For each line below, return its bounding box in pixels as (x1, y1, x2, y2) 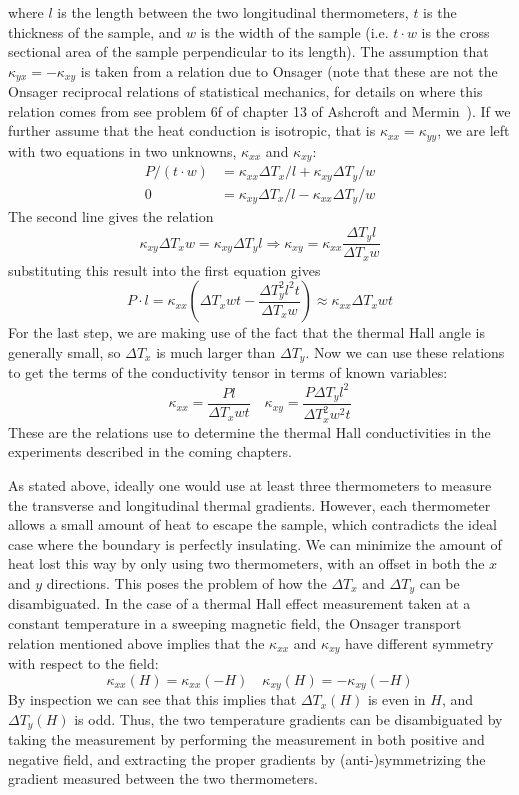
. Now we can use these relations (305, 342, 505, 363)
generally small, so (8, 342, 121, 363)
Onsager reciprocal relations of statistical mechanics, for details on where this (8, 81, 483, 102)
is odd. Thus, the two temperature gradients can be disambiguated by (74, 708, 503, 729)
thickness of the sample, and (8, 21, 182, 42)
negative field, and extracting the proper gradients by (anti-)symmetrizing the (8, 748, 486, 769)
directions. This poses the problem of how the (46, 573, 327, 593)
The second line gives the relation (8, 206, 214, 227)
